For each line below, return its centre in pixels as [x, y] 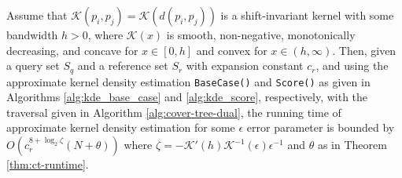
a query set [33, 65]
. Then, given [364, 50]
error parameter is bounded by [321, 127]
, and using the [352, 65]
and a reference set [123, 65]
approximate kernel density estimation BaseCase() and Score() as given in [188, 81]
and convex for [232, 50]
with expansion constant [245, 65]
